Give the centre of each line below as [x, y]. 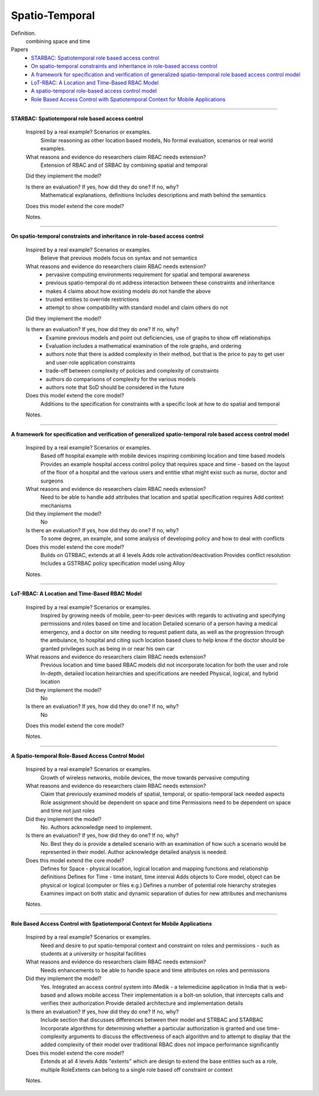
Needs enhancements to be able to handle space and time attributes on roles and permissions [155, 970]
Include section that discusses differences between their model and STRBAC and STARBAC [152, 1020]
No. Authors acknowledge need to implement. [96, 827]
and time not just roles [68, 811]
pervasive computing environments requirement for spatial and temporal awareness [148, 274]
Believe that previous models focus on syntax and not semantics [119, 258]
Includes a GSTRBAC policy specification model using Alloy [113, 563]
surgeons [52, 481]
